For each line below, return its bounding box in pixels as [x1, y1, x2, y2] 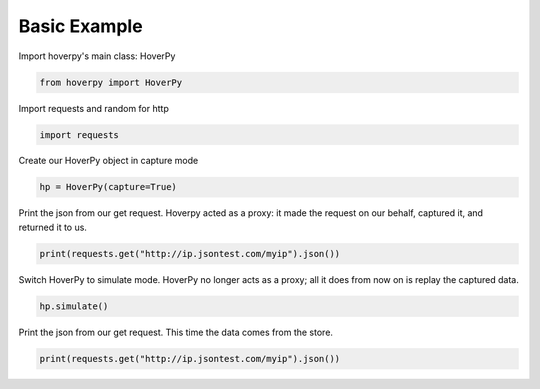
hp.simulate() [39, 300, 109, 312]
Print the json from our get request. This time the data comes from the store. [18, 326, 334, 338]
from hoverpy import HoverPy [39, 76, 183, 88]
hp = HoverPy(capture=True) [39, 181, 177, 193]
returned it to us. [18, 221, 87, 233]
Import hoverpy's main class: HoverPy [18, 50, 176, 62]
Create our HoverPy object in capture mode [18, 155, 199, 167]
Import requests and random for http [18, 102, 169, 114]
